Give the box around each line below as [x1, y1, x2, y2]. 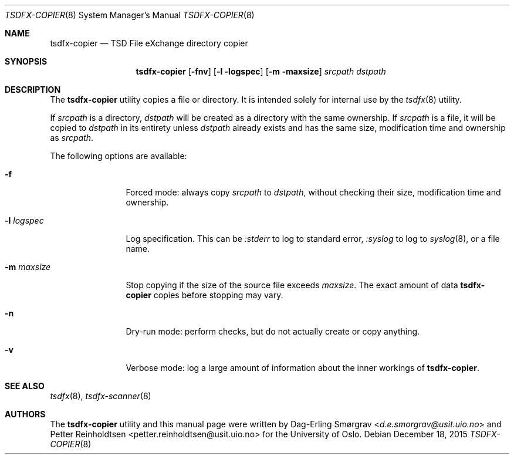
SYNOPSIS [5, 56, 48, 66]
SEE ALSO [5, 381, 45, 391]
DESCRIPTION [5, 85, 61, 95]
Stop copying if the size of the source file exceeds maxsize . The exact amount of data [126, 280, 458, 290]
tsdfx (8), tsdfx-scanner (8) [50, 391, 151, 401]
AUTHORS [5, 409, 46, 419]
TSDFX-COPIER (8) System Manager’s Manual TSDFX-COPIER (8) [5, 10, 255, 20]
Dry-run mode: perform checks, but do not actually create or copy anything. [126, 326, 420, 336]
